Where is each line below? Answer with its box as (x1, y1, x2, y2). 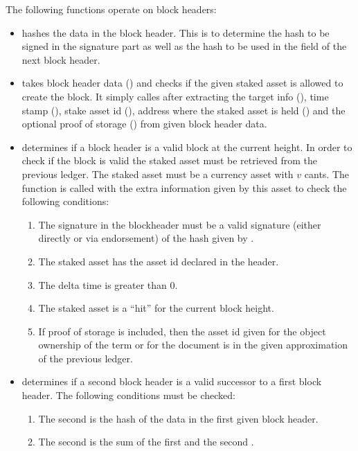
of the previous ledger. (38, 351, 133, 365)
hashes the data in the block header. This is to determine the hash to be (21, 25, 330, 39)
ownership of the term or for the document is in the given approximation (38, 337, 348, 352)
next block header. (21, 52, 100, 67)
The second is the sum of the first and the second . (38, 434, 254, 449)
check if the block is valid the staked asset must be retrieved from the (21, 153, 318, 168)
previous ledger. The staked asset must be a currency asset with (21, 166, 294, 181)
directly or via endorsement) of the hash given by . (38, 231, 254, 245)
